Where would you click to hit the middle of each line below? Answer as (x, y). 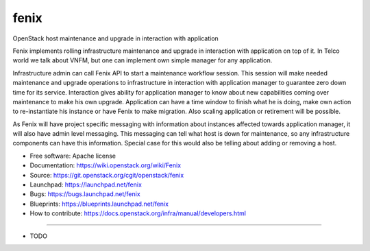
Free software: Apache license (73, 156)
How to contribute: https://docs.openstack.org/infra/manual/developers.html (138, 213)
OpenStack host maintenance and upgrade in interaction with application (115, 38)
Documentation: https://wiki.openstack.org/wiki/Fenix (106, 165)
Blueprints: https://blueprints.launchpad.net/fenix (99, 204)
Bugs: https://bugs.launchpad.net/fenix (85, 194)
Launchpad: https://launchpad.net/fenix (86, 184)
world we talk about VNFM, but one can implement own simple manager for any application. (143, 60)
